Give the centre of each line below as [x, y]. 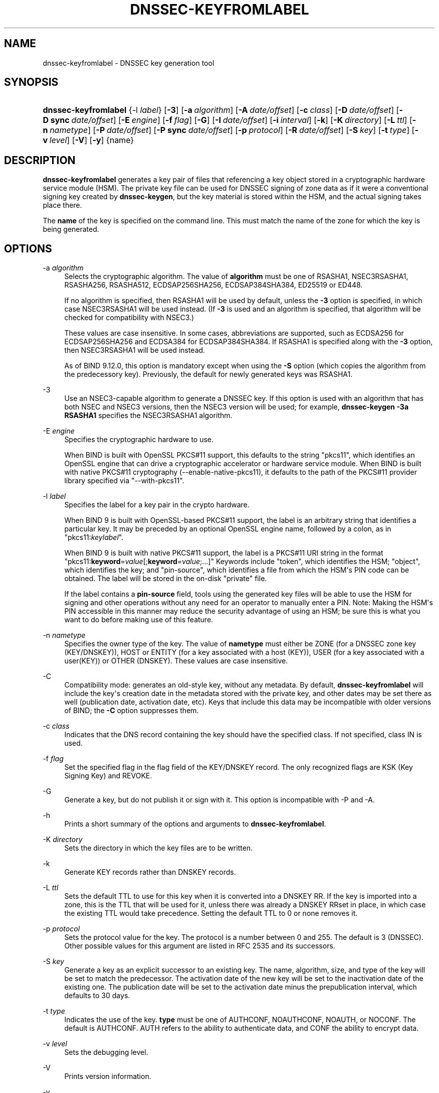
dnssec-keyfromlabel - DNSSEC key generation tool [129, 63]
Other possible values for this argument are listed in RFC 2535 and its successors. [200, 946]
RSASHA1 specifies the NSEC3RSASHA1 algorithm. [148, 416]
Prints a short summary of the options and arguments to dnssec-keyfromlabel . [195, 824]
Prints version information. [108, 1076]
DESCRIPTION [40, 160]
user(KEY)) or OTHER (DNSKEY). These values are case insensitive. [176, 661]
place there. [62, 205]
